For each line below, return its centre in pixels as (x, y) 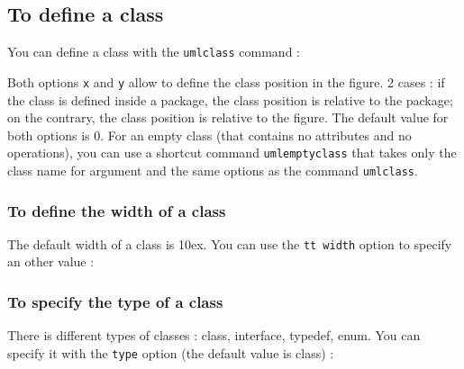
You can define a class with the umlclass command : (154, 52)
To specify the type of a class (115, 301)
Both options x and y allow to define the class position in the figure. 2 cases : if (226, 81)
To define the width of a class (117, 210)
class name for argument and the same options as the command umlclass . (213, 170)
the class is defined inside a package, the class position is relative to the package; (230, 99)
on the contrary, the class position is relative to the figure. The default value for (228, 117)
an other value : (51, 261)
